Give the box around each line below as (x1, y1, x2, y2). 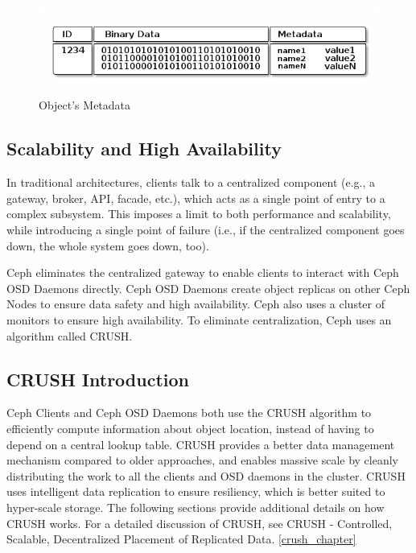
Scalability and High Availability (6, 136, 282, 161)
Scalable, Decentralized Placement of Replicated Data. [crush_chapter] (6, 530, 356, 547)
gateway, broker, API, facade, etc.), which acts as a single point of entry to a (6, 189, 385, 206)
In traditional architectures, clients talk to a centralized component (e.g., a (6, 174, 376, 191)
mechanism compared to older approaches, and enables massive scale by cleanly (6, 452, 399, 468)
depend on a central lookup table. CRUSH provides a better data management (6, 435, 395, 452)
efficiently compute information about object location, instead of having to (6, 419, 374, 436)
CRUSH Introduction (6, 366, 189, 391)
